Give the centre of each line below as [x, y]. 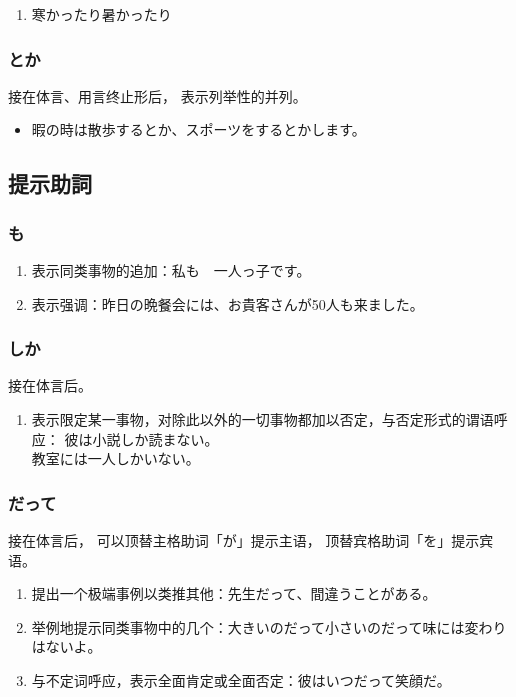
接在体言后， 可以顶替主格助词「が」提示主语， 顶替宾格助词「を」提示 [244, 540]
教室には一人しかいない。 [115, 458]
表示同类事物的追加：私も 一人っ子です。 [171, 270]
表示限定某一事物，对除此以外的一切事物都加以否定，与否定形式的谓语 [262, 419]
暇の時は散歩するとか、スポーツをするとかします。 [198, 129]
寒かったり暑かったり [101, 14]
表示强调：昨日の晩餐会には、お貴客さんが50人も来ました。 [227, 303]
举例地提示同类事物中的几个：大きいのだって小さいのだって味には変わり [269, 626]
